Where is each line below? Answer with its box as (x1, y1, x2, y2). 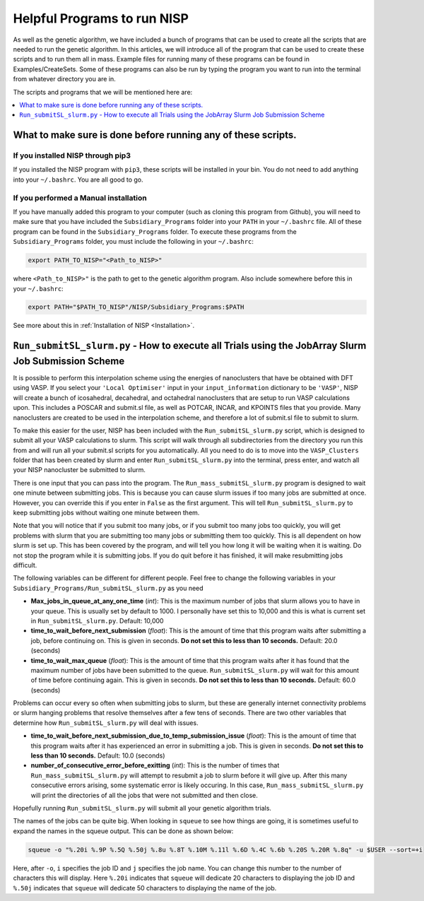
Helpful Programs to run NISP (13, 11, 189, 26)
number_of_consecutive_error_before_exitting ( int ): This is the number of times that (30, 761, 280, 770)
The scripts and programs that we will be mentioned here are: (13, 88, 193, 96)
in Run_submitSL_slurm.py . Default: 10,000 (30, 616, 164, 625)
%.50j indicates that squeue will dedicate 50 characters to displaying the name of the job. (13, 883, 277, 892)
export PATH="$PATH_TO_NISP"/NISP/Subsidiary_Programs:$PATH (28, 303, 245, 311)
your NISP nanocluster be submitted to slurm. (13, 466, 146, 474)
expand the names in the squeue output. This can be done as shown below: (13, 827, 234, 835)
